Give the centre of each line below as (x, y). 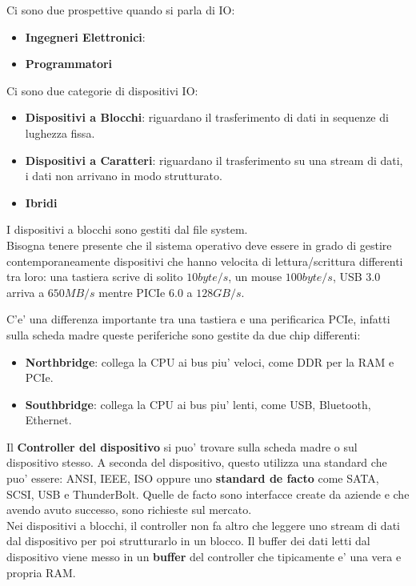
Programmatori (69, 64)
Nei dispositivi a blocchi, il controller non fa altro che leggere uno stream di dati (203, 525)
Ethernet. (48, 420)
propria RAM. (41, 572)
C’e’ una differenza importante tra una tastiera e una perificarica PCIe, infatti (198, 319)
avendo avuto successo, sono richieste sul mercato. (129, 510)
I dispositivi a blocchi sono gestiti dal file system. (127, 229)
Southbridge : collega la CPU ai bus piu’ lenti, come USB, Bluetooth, (198, 404)
